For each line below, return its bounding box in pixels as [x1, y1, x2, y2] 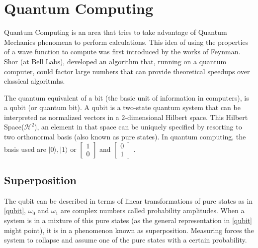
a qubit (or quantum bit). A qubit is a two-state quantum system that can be [4, 102, 241, 113]
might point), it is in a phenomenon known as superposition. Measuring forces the [4, 225, 254, 235]
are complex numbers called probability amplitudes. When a [61, 205, 245, 216]
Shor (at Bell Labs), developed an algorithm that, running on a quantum [4, 56, 227, 66]
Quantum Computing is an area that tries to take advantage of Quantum [4, 27, 227, 37]
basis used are [4, 143, 47, 154]
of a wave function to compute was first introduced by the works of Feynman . [4, 46, 241, 57]
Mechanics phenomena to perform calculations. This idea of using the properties [4, 36, 249, 47]
